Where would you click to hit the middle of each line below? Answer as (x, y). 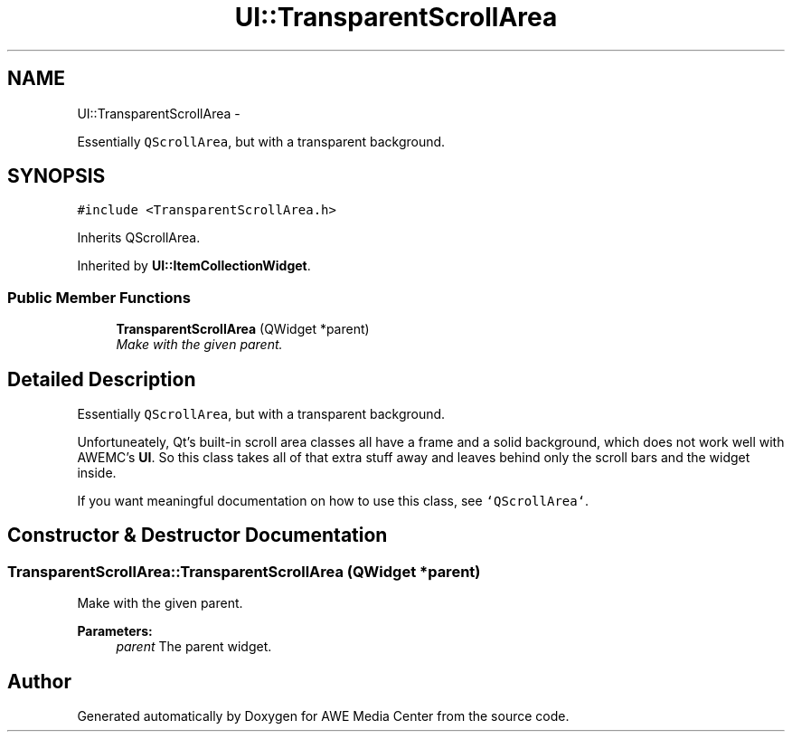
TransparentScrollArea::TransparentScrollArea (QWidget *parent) (244, 571)
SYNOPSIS (57, 176)
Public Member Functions (99, 297)
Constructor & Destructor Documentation (198, 535)
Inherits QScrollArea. (139, 238)
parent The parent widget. (194, 647)
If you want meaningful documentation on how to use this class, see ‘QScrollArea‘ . (333, 501)
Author (39, 681)
